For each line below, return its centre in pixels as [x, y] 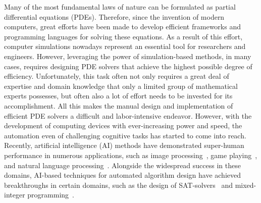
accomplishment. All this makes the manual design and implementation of [119, 105]
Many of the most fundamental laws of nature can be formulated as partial [120, 7]
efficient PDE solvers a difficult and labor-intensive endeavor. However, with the [128, 115]
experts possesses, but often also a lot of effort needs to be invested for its [118, 96]
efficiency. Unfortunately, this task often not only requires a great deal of [117, 76]
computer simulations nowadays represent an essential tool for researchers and [125, 46]
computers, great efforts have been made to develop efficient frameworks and [122, 27]
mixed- [246, 185]
